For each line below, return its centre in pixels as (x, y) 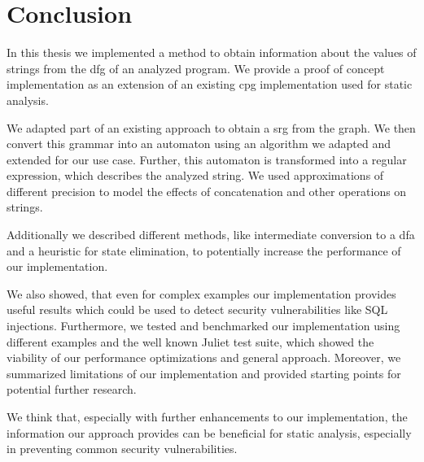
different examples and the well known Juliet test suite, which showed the (190, 341)
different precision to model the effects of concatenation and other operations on (207, 191)
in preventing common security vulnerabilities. (122, 449)
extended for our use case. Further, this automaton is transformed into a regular (207, 159)
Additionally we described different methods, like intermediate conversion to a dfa (211, 235)
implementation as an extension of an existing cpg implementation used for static (210, 84)
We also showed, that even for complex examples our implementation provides (201, 293)
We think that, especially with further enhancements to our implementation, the (207, 416)
